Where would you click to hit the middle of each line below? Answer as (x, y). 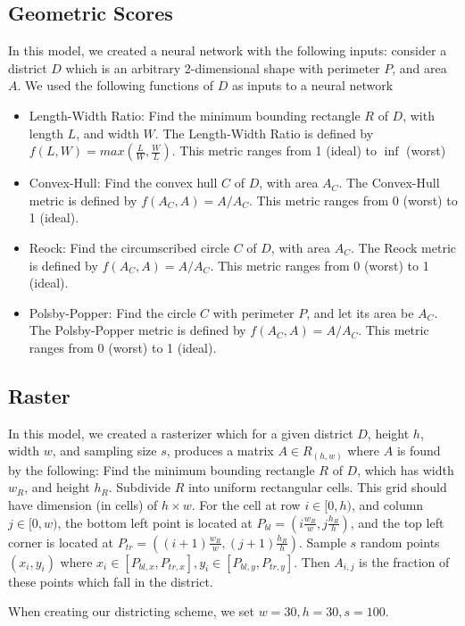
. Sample (322, 542)
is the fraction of (404, 561)
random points (400, 542)
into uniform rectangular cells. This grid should (317, 487)
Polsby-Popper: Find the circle (112, 312)
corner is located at (61, 542)
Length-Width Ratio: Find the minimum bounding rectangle (195, 115)
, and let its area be (360, 312)
